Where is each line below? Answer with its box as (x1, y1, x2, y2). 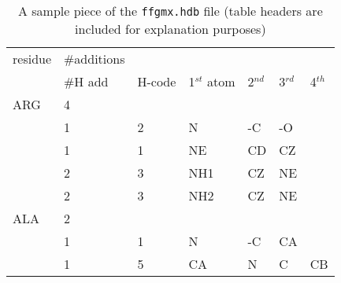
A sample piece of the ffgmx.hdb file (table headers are (17, 2, 323, 20)
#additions (64, 50, 125, 68)
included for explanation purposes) (75, 20, 266, 38)
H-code (137, 72, 176, 90)
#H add (64, 72, 109, 90)
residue (13, 50, 52, 68)
